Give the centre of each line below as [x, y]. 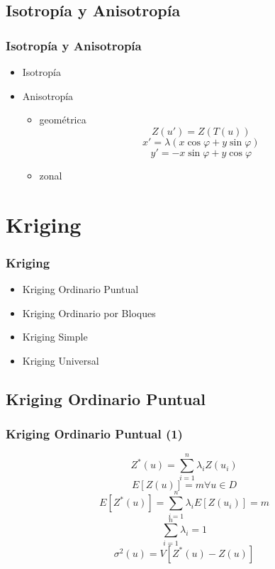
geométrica [63, 120]
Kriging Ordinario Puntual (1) [94, 434]
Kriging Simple [55, 337]
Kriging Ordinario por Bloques [89, 313]
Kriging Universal [61, 360]
